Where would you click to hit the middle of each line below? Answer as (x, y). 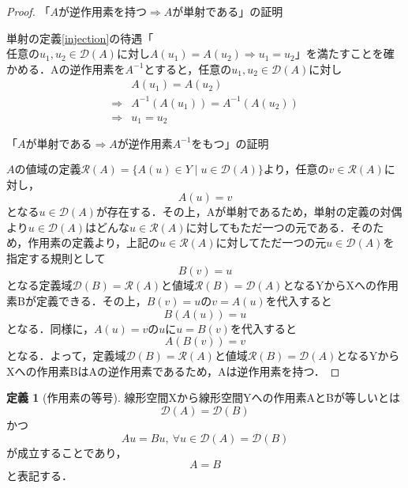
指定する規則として (56, 257)
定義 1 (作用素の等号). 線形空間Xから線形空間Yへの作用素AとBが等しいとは (203, 397)
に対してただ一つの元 (271, 242)
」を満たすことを (339, 53)
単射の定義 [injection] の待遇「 (80, 38)
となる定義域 (39, 285)
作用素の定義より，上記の (94, 242)
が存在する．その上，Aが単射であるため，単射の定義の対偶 (249, 212)
